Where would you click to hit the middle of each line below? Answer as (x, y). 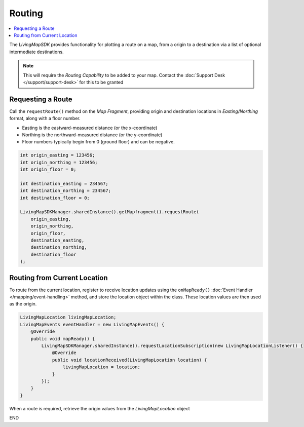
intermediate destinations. (36, 52)
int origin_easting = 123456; (58, 155)
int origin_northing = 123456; (59, 162)
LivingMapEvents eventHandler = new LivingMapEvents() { (92, 324)
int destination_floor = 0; (55, 198)
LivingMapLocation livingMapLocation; (68, 317)
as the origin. (23, 304)
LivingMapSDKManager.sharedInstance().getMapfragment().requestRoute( (110, 212)
